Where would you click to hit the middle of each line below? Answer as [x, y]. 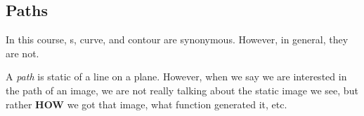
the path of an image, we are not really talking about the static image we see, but [182, 90]
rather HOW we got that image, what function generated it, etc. [147, 104]
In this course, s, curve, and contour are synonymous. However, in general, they [177, 39]
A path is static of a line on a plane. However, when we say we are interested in [176, 77]
